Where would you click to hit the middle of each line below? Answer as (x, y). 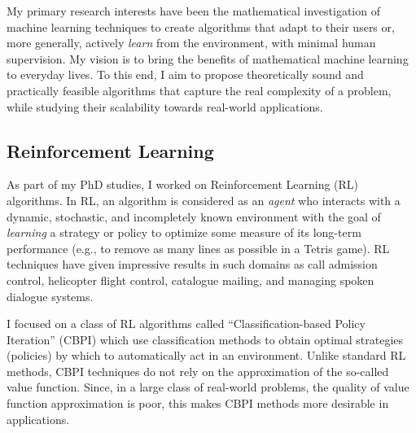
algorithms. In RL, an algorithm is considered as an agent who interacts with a (204, 200)
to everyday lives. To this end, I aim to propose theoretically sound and (185, 74)
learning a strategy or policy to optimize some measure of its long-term (184, 232)
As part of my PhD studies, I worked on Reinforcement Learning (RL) (183, 184)
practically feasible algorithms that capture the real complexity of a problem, (199, 90)
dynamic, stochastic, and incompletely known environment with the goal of (194, 216)
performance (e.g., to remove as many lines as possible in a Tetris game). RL (198, 248)
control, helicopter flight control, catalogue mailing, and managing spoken (190, 280)
